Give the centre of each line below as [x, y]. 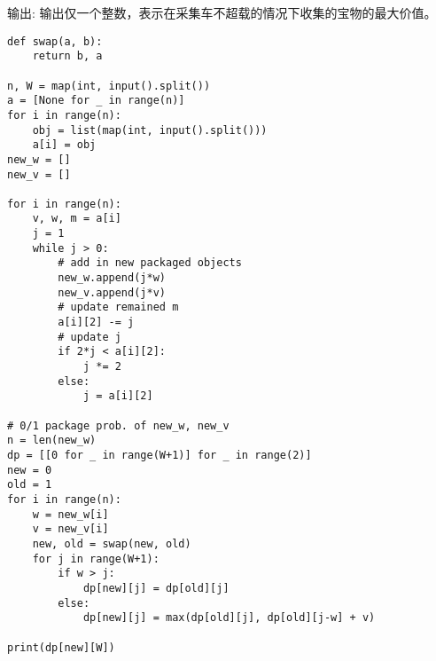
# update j [90, 337]
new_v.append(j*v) [112, 292]
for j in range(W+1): [96, 559]
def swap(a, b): [55, 41]
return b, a [67, 56]
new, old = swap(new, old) [112, 543]
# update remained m [118, 307]
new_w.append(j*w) [112, 278]
